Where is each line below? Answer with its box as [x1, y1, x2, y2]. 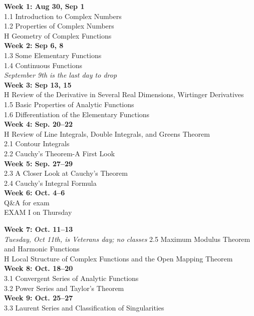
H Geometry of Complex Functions [4, 30, 112, 41]
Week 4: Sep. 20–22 [4, 119, 73, 129]
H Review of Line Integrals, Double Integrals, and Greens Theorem [4, 128, 210, 139]
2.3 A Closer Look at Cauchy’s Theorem [4, 168, 128, 178]
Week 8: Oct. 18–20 [4, 263, 73, 273]
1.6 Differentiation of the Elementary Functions [4, 109, 150, 119]
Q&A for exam [4, 197, 50, 207]
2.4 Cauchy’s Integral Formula [4, 177, 97, 188]
